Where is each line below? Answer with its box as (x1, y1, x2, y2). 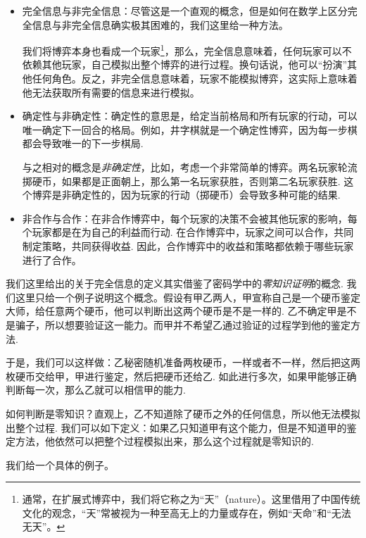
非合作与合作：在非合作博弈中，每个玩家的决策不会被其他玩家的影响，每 (22, 211, 358, 225)
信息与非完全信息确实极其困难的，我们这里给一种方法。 (32, 17, 289, 32)
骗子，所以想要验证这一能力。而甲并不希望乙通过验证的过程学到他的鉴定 (15, 317, 351, 332)
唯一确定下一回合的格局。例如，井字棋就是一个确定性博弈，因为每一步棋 (22, 122, 358, 137)
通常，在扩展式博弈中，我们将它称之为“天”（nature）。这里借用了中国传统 (22, 492, 360, 506)
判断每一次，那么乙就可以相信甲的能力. (6, 382, 186, 397)
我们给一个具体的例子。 (6, 457, 114, 472)
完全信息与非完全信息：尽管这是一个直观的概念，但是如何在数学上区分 (22, 4, 348, 18)
